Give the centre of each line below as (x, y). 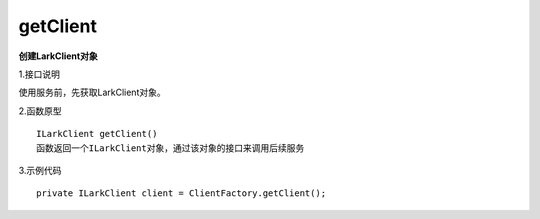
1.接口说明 (39, 74)
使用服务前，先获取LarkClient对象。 (92, 92)
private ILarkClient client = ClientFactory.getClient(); (181, 193)
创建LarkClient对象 (58, 56)
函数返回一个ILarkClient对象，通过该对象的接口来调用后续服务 (170, 148)
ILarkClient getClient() (97, 134)
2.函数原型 (40, 111)
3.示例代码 (40, 170)
